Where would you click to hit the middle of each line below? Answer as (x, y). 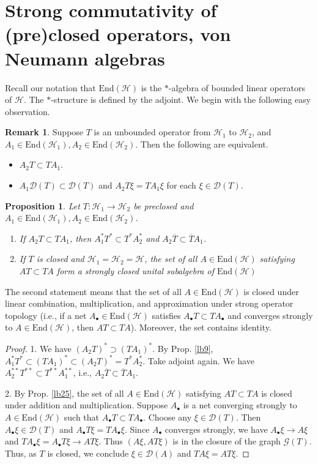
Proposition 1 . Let (43, 205)
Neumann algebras (85, 58)
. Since (137, 429)
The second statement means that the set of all (93, 291)
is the (151, 87)
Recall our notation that (50, 87)
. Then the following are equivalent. (202, 144)
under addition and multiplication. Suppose (87, 405)
